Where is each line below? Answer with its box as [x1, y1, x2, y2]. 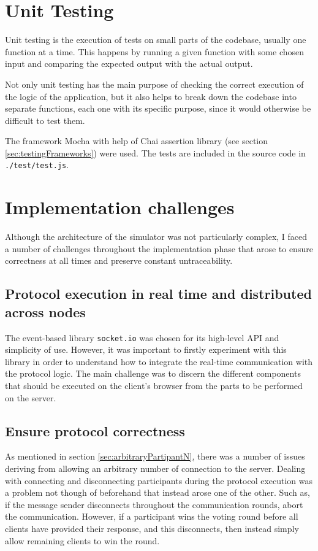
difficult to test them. [5, 114, 85, 126]
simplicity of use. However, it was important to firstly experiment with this [5, 343, 287, 356]
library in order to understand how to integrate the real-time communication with [5, 355, 313, 368]
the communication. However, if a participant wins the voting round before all [5, 510, 298, 523]
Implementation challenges [5, 195, 235, 220]
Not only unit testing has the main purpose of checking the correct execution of [5, 77, 304, 90]
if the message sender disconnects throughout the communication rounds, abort [5, 498, 303, 511]
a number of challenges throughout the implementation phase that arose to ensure [5, 242, 313, 255]
